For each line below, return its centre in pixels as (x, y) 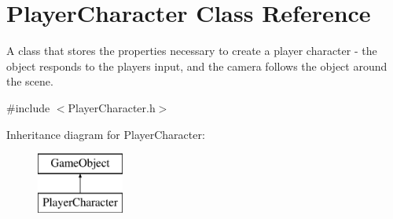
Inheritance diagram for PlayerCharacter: (106, 134)
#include (28, 107)
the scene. (30, 81)
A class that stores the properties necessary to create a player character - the (192, 51)
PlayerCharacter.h (112, 107)
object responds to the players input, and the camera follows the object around (197, 66)
